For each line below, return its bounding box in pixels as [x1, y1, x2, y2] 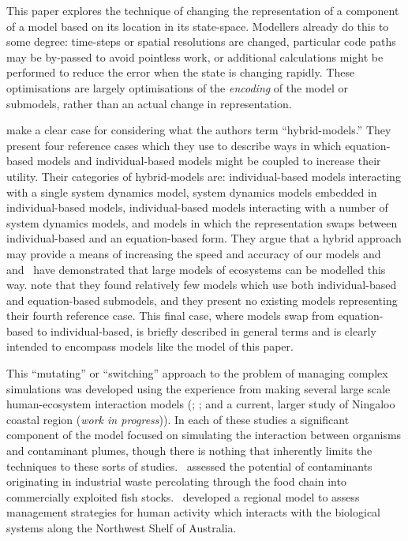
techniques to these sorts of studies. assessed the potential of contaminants [6, 457, 372, 474]
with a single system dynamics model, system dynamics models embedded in [6, 183, 377, 200]
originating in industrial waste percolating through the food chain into [6, 473, 346, 490]
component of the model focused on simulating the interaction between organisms [6, 426, 402, 443]
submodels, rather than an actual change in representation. [6, 95, 292, 111]
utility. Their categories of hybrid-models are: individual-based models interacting [6, 167, 401, 184]
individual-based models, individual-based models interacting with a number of [6, 199, 388, 216]
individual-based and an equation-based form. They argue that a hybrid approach [6, 230, 402, 246]
